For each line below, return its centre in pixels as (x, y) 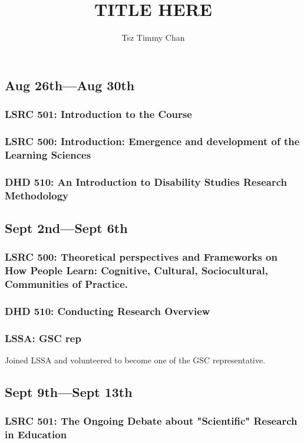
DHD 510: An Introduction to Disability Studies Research (146, 181)
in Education (36, 434)
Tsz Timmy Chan (153, 37)
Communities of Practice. (67, 284)
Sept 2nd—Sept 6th (66, 227)
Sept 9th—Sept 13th (69, 392)
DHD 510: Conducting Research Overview (108, 311)
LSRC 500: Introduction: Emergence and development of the (152, 141)
